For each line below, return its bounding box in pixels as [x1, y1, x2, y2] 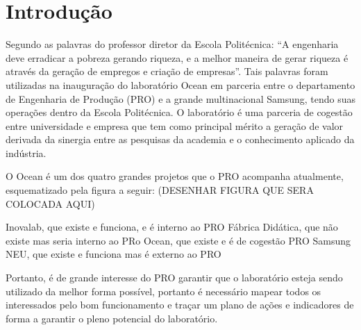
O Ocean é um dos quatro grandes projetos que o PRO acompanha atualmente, [6, 169, 344, 183]
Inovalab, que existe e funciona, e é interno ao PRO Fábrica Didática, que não [6, 220, 338, 234]
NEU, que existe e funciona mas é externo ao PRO [6, 247, 221, 261]
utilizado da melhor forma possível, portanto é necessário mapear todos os [6, 283, 321, 298]
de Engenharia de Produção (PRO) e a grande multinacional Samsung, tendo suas [6, 91, 355, 106]
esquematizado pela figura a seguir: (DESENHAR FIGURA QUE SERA [6, 183, 314, 197]
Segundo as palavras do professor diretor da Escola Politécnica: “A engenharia [6, 37, 339, 51]
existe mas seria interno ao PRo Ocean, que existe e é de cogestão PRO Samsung [6, 233, 351, 247]
